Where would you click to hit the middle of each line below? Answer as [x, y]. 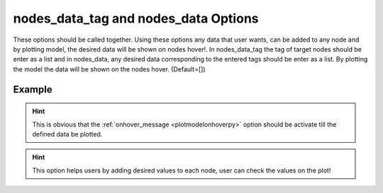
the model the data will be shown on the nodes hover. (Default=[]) [109, 69]
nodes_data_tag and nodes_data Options [136, 18]
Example [33, 89]
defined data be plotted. [67, 134]
